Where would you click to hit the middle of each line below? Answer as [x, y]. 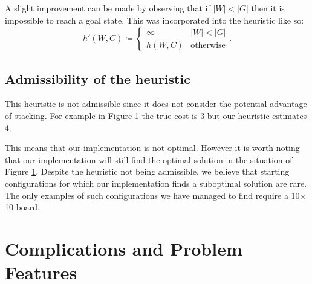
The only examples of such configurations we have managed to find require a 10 [152, 195]
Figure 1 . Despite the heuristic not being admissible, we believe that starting [147, 171]
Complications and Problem [124, 248]
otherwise [208, 45]
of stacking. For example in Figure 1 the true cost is [101, 115]
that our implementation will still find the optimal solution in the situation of [149, 159]
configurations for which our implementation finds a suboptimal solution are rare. [156, 183]
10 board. [23, 207]
